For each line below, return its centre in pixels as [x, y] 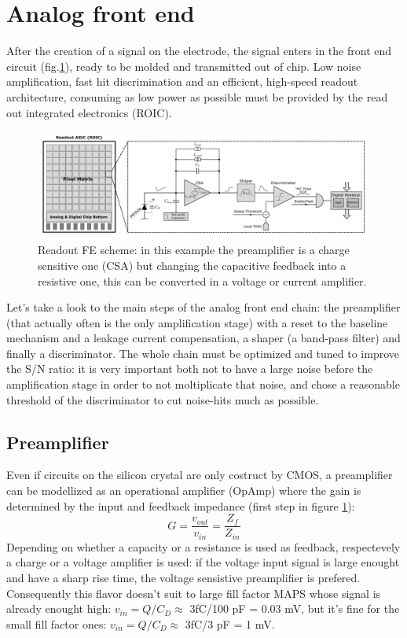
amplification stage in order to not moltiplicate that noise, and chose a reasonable [203, 384]
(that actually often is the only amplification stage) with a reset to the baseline [197, 322]
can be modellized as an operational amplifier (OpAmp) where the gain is [184, 490]
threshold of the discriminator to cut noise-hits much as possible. [163, 399]
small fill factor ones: [57, 623]
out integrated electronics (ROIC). [89, 112]
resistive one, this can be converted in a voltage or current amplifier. [202, 280]
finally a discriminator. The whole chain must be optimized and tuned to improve [203, 353]
